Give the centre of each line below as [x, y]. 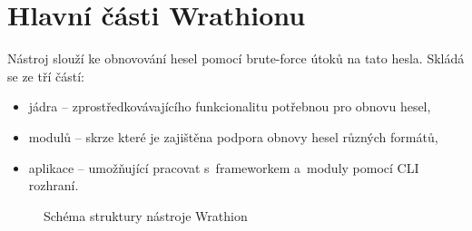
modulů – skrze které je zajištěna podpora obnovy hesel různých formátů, [233, 136]
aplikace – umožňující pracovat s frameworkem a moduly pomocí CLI [224, 167]
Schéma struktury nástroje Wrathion [146, 215]
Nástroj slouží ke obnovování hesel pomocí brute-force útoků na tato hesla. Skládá [236, 58]
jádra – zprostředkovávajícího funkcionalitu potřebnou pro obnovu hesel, [230, 106]
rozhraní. [54, 185]
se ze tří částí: [46, 76]
